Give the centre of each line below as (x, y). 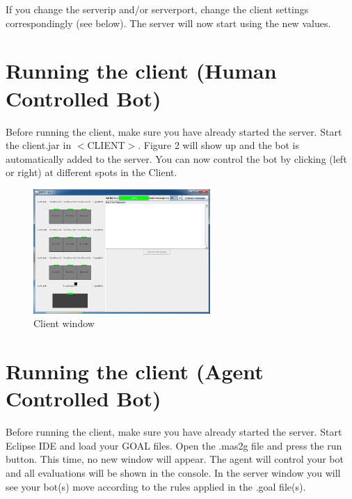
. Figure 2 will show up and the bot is (218, 145)
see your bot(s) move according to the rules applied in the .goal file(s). (156, 486)
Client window (64, 323)
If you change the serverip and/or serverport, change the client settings (157, 9)
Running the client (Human (141, 71)
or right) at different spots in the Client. (91, 172)
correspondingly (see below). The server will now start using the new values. (168, 23)
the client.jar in (39, 145)
